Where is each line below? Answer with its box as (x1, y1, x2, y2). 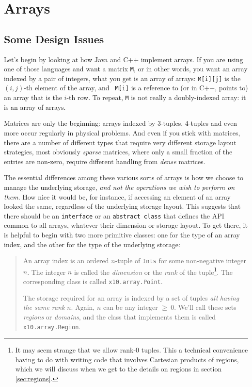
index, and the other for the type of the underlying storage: (4, 239, 180, 249)
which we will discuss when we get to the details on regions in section (15, 364, 222, 374)
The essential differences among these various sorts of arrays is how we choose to (4, 172, 243, 183)
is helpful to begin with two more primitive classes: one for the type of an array (4, 229, 240, 239)
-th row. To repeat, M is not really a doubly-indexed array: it (66, 92, 246, 102)
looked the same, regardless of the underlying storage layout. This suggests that (4, 201, 241, 211)
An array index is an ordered (23, 255, 109, 266)
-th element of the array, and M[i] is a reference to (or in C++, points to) (24, 83, 248, 93)
